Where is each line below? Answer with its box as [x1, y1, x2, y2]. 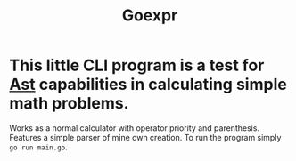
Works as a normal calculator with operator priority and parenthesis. [9, 122, 260, 133]
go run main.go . [9, 141, 69, 152]
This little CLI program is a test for [9, 55, 265, 76]
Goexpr [121, 5, 178, 26]
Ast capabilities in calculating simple [9, 75, 287, 94]
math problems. [9, 93, 129, 114]
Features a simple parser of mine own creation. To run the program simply [9, 132, 282, 142]
